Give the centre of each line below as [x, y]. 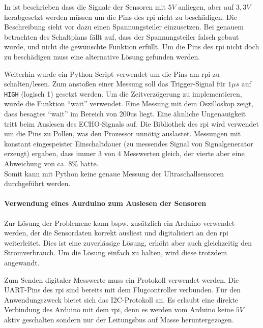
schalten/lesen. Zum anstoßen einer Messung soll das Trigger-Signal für [115, 84]
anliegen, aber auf [206, 7]
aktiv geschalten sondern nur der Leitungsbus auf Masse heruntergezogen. [119, 319]
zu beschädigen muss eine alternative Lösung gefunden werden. [102, 56]
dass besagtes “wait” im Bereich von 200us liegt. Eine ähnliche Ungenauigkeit [125, 113]
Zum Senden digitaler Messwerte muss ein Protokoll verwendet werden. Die [122, 279]
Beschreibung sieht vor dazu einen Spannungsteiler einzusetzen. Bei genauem [124, 27]
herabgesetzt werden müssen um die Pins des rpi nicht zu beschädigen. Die [121, 17]
